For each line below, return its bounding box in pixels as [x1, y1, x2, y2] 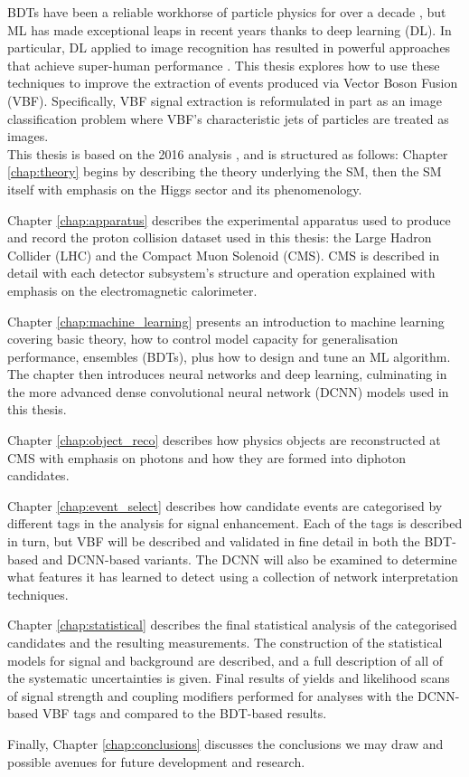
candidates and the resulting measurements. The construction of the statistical [7, 633, 443, 651]
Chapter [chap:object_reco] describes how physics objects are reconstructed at [7, 431, 441, 450]
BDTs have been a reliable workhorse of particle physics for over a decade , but [7, 3, 446, 21]
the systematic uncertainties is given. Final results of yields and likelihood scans [7, 668, 450, 687]
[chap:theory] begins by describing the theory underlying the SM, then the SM [7, 162, 442, 181]
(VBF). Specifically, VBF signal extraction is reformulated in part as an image [7, 90, 443, 109]
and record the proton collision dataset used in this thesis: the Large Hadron [7, 228, 432, 247]
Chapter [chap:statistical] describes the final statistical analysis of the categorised [7, 615, 457, 634]
